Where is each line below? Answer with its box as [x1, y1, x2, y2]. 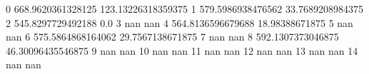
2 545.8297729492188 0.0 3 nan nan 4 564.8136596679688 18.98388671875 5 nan [6, 15, 353, 30]
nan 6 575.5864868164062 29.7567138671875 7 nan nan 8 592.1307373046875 [6, 29, 339, 44]
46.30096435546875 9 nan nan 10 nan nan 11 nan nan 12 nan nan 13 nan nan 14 [6, 43, 358, 58]
